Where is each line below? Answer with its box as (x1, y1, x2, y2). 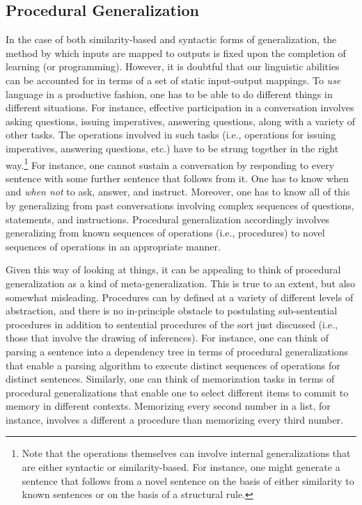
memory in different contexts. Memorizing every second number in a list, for (6, 399, 331, 413)
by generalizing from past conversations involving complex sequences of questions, (6, 198, 354, 212)
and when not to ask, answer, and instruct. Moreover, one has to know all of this (6, 184, 350, 199)
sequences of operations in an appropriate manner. (6, 239, 221, 253)
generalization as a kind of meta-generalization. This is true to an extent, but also (6, 275, 356, 290)
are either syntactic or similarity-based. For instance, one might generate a (22, 460, 340, 474)
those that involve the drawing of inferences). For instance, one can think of (6, 330, 329, 345)
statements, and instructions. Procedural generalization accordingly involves (6, 211, 330, 226)
